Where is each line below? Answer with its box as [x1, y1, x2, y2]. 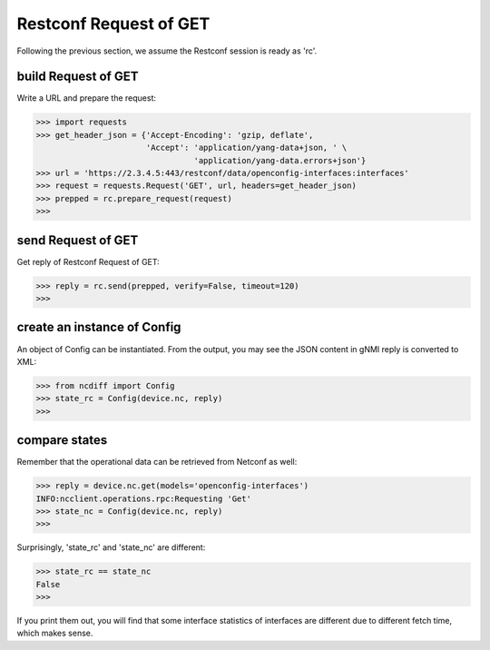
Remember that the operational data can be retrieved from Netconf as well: [16, 457, 298, 468]
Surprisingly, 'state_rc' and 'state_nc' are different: [16, 542, 206, 553]
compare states [16, 432, 108, 448]
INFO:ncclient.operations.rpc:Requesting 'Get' [35, 493, 251, 504]
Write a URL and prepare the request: [16, 93, 157, 103]
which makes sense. [16, 627, 93, 639]
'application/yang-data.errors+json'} [193, 155, 367, 165]
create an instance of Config [16, 320, 181, 335]
